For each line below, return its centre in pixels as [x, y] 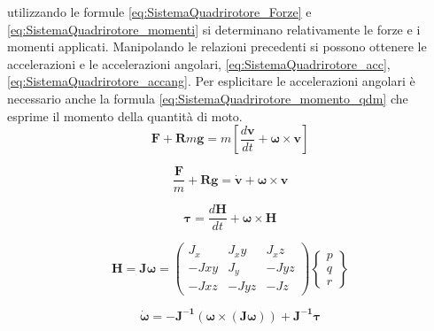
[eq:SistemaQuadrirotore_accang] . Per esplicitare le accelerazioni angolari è [211, 81]
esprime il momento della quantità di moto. [125, 115]
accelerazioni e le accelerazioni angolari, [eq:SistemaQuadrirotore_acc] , [199, 63]
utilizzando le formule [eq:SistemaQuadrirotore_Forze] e [159, 12]
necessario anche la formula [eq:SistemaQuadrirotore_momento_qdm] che [208, 98]
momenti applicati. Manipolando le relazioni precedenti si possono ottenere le [217, 46]
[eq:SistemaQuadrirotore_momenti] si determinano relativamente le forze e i [214, 29]
